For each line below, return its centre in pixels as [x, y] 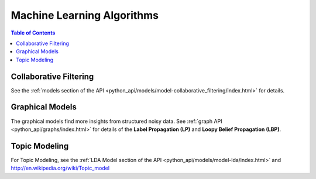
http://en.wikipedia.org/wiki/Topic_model [60, 168]
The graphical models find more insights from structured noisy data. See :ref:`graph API [116, 121]
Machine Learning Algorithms [85, 15]
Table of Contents [33, 33]
